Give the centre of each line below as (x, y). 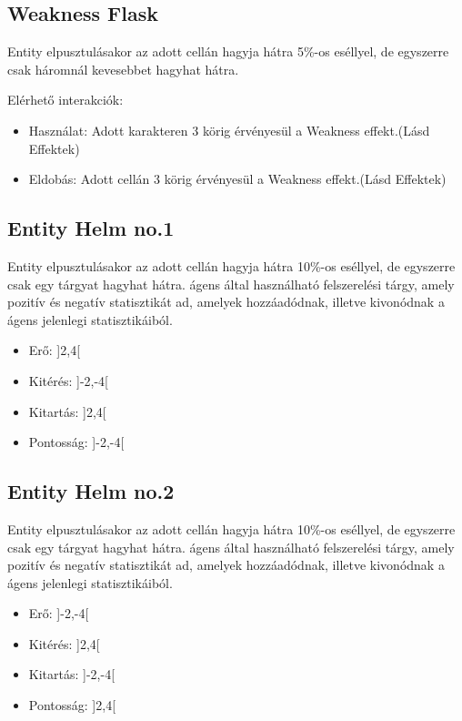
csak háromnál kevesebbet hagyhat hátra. (123, 69)
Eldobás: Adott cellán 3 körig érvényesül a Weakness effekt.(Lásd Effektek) (237, 179)
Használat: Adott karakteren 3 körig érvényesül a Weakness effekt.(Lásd (229, 130)
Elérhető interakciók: (65, 100)
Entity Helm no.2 (91, 491)
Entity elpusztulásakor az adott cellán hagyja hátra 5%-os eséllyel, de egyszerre (228, 51)
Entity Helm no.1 (91, 228)
